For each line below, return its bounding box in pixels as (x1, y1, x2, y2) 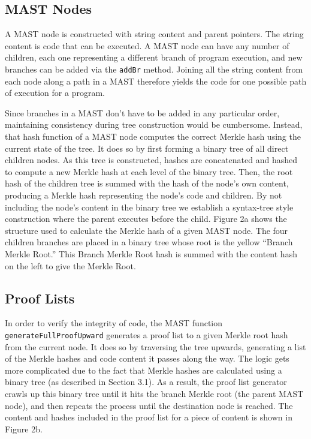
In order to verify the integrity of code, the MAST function (5, 317, 223, 329)
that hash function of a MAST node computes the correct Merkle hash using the (5, 130, 301, 143)
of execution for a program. (5, 86, 105, 99)
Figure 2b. (5, 422, 43, 435)
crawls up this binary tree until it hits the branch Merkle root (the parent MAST (5, 387, 304, 399)
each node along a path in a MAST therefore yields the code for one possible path (5, 74, 307, 87)
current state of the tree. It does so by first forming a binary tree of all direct (5, 142, 289, 154)
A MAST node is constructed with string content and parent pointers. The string (5, 28, 304, 40)
